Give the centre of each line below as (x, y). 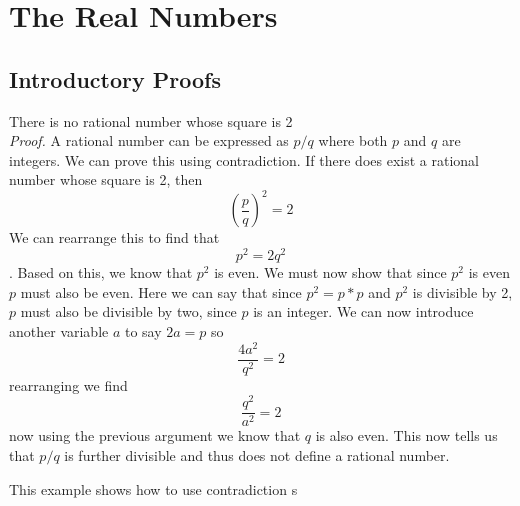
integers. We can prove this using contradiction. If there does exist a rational (244, 159)
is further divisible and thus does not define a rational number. (257, 454)
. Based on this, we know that (101, 272)
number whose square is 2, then (106, 179)
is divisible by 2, (462, 291)
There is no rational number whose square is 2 (151, 120)
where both (353, 140)
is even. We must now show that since (330, 272)
